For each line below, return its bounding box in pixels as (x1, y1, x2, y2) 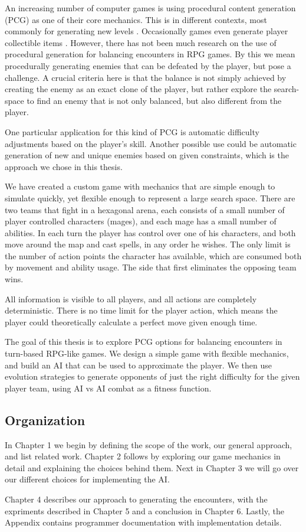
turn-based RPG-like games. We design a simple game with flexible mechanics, (5, 347, 289, 360)
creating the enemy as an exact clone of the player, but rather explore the (5, 83, 272, 95)
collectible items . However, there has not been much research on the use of (5, 36, 277, 48)
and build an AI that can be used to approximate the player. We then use (5, 358, 272, 371)
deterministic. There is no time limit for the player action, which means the (5, 304, 278, 316)
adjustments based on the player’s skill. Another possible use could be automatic (5, 137, 297, 149)
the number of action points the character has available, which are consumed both (5, 249, 302, 262)
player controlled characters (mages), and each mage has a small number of (5, 215, 277, 227)
